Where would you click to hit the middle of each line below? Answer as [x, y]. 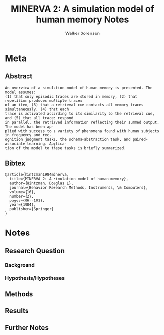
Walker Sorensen [82, 33]
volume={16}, [23, 192]
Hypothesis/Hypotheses [35, 278]
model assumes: [21, 92]
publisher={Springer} [32, 209]
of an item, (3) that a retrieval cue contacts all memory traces [74, 105]
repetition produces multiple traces [44, 100]
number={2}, [22, 196]
